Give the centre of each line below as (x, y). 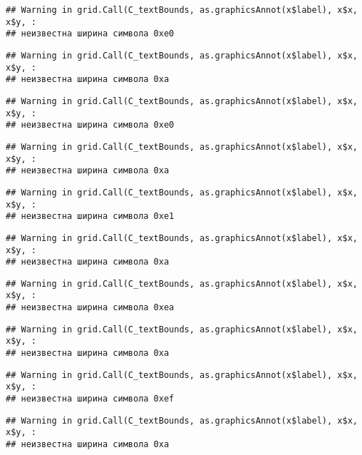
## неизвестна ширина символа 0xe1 (90, 216)
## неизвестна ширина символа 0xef (90, 399)
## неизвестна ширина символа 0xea (90, 308)
